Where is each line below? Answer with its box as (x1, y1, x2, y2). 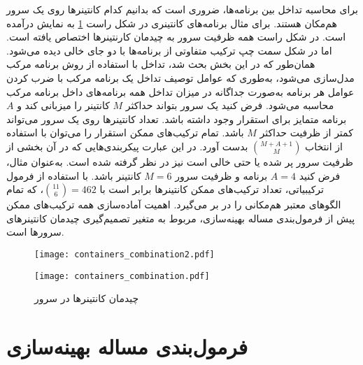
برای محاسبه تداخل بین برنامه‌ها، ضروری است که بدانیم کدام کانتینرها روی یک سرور (6, 2, 358, 16)
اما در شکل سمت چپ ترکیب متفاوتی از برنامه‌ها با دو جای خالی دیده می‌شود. (6, 43, 332, 57)
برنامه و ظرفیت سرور (175, 168, 268, 182)
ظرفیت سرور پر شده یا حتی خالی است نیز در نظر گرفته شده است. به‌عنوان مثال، (6, 154, 353, 169)
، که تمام (6, 182, 43, 196)
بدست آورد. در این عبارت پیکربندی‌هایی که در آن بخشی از (6, 138, 248, 153)
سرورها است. (6, 224, 64, 239)
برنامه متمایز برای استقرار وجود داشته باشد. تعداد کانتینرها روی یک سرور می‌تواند (6, 111, 347, 126)
